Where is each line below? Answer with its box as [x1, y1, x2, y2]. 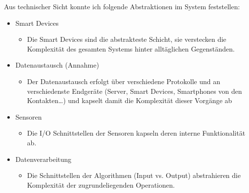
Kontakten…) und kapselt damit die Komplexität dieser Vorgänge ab [27, 95, 232, 105]
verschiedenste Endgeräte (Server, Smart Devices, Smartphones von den [27, 86, 242, 96]
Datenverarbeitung [15, 154, 72, 164]
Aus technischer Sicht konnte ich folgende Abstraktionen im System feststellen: [4, 1, 240, 11]
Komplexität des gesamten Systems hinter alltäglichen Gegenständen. [27, 43, 235, 53]
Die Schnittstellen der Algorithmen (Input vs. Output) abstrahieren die [27, 170, 241, 180]
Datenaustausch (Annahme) [15, 60, 99, 70]
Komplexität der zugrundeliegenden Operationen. [27, 179, 175, 190]
